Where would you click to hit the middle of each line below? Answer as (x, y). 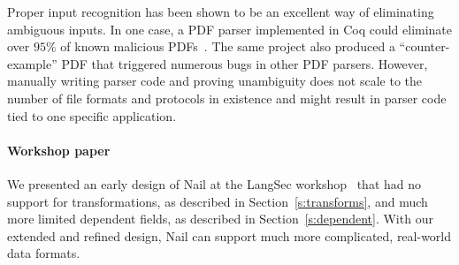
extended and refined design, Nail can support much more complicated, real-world (229, 235)
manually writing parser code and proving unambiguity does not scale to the (215, 81)
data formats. (44, 253)
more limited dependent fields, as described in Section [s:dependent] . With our (220, 219)
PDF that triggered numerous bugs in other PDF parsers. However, (245, 63)
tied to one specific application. (92, 115)
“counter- (425, 46)
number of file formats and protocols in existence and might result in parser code (227, 98)
